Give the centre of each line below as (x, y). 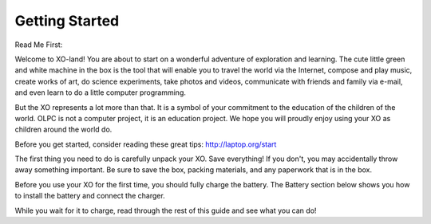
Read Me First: (39, 45)
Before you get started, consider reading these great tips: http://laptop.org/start (146, 144)
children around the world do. (63, 130)
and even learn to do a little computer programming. (101, 92)
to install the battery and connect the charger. (90, 196)
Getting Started (67, 21)
